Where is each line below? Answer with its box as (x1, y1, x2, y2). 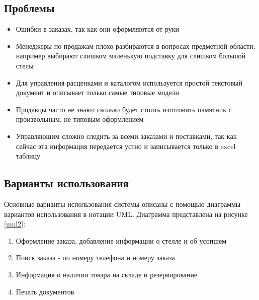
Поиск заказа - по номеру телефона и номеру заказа (16, 252, 175, 263)
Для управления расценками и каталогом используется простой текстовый (16, 77, 242, 88)
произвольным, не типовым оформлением (16, 114, 144, 124)
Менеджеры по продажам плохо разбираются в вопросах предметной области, (16, 40, 255, 51)
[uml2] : (4, 218, 26, 229)
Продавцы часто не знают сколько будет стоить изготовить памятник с (16, 104, 232, 114)
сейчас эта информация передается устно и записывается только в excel (16, 140, 236, 151)
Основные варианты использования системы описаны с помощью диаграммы (4, 198, 241, 209)
